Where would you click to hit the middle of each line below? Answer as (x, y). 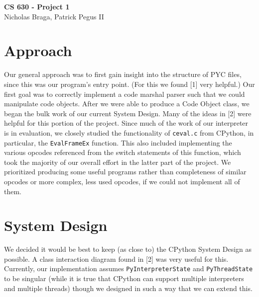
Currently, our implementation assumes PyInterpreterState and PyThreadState (129, 268)
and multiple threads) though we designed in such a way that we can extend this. (128, 288)
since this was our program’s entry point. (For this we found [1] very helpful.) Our (129, 84)
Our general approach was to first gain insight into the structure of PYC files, (123, 74)
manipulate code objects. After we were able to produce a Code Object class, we (127, 104)
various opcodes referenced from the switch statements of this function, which (123, 152)
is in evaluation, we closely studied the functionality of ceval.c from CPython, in (129, 132)
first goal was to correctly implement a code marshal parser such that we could (125, 94)
